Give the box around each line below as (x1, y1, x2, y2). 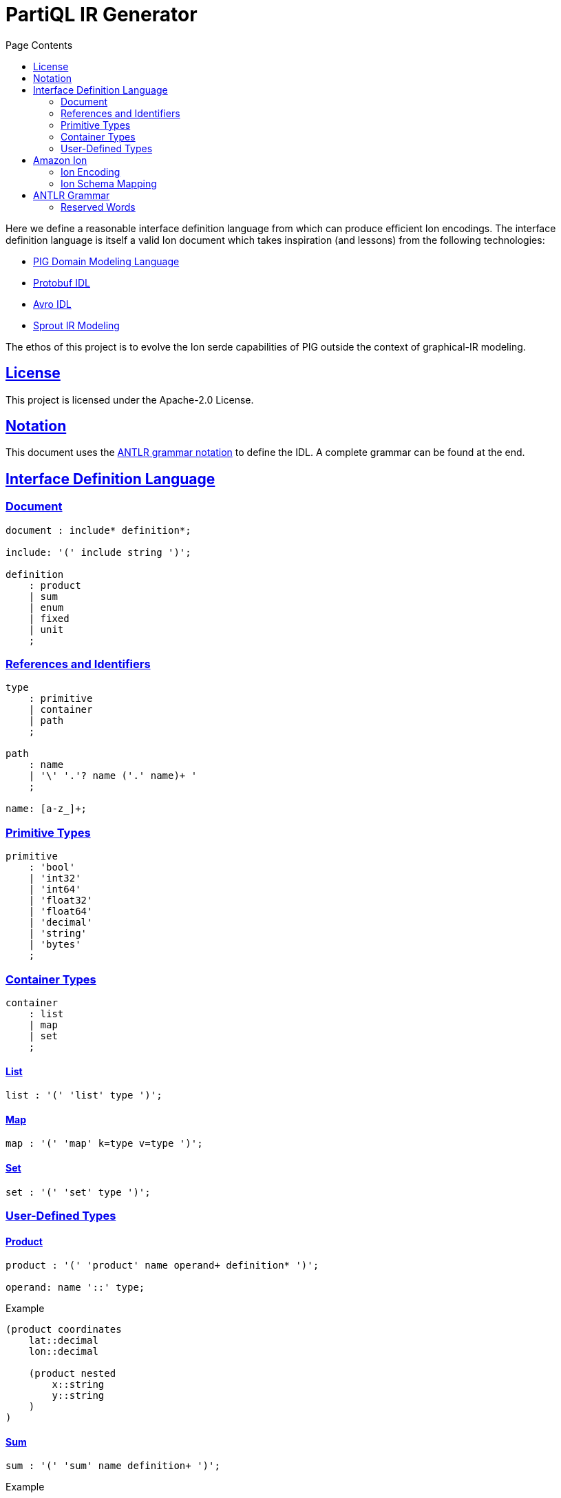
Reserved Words (61, 200, 136, 213)
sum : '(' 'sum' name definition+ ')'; (6, 1460, 220, 1472)
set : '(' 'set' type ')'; (6, 1186, 151, 1198)
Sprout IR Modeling (33, 319, 120, 331)
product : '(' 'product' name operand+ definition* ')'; (6, 1260, 319, 1271)
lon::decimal (28, 1346, 98, 1357)
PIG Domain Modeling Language (33, 255, 180, 267)
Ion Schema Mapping (61, 177, 157, 189)
